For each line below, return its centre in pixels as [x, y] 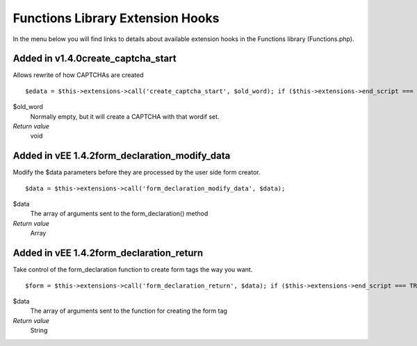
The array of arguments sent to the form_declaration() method [119, 214]
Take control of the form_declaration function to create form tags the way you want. [133, 270]
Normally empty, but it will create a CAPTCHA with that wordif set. [125, 116]
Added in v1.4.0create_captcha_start [95, 59]
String [39, 331]
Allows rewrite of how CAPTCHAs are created [78, 75]
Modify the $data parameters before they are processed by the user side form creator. [137, 172]
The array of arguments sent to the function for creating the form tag [129, 311]
